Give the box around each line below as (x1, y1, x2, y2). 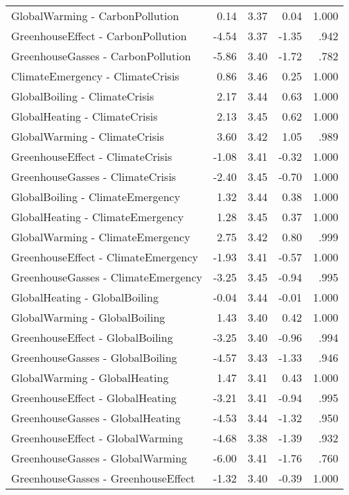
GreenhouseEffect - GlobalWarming (11, 430, 184, 446)
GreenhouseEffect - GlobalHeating (11, 390, 177, 406)
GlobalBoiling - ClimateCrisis (11, 88, 154, 104)
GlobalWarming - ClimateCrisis (11, 128, 164, 144)
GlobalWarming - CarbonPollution (11, 8, 179, 24)
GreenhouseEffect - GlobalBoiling (11, 329, 173, 345)
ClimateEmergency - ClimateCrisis (11, 68, 179, 84)
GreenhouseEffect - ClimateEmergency (11, 249, 199, 265)
